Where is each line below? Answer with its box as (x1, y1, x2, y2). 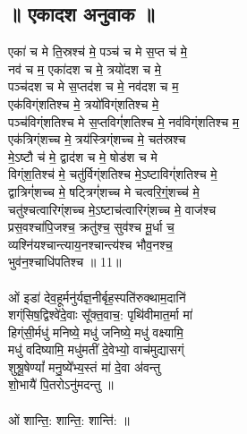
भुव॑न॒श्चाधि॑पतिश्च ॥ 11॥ (8, 252, 122, 271)
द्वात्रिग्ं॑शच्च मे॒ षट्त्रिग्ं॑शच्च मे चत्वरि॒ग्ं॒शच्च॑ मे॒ (8, 182, 200, 200)
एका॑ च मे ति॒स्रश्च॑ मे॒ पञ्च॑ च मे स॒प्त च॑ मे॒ (8, 42, 188, 61)
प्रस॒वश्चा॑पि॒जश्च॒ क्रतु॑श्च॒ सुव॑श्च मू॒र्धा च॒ (8, 217, 175, 236)
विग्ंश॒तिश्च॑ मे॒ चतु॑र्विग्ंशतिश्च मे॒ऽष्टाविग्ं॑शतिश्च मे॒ (8, 165, 217, 183)
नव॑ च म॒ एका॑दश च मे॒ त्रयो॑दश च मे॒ (8, 59, 162, 78)
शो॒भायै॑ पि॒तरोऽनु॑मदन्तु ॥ (8, 375, 114, 394)
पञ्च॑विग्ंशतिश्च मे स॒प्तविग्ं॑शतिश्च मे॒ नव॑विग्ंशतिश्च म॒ (8, 112, 240, 131)
